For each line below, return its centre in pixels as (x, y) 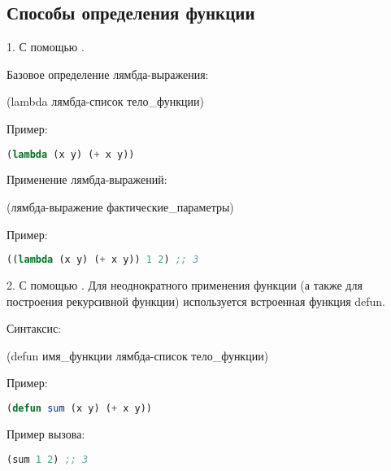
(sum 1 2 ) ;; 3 (48, 459)
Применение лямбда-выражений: (87, 179)
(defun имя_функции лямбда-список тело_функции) (138, 355)
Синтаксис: (34, 328)
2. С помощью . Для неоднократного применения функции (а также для (185, 285)
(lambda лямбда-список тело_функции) (105, 101)
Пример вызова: (46, 433)
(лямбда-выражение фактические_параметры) (120, 207)
